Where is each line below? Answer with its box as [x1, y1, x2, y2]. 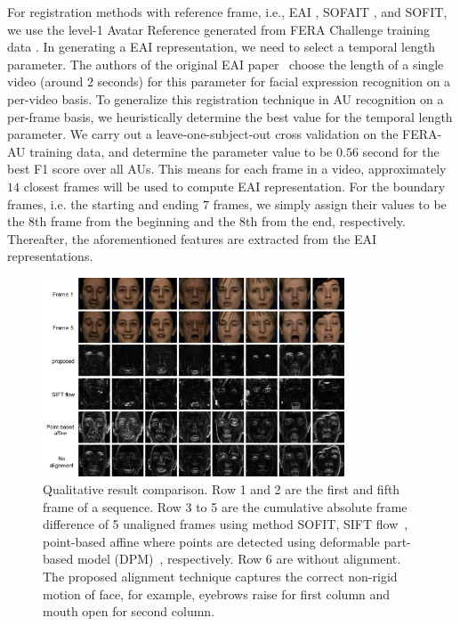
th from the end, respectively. [246, 212, 406, 231]
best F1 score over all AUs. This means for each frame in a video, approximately [7, 159, 447, 178]
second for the [362, 142, 440, 160]
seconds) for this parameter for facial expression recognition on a [97, 72, 451, 91]
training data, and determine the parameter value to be [29, 142, 333, 160]
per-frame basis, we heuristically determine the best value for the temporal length [7, 107, 453, 126]
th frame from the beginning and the [35, 212, 236, 231]
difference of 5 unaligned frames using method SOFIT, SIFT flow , [43, 515, 408, 533]
